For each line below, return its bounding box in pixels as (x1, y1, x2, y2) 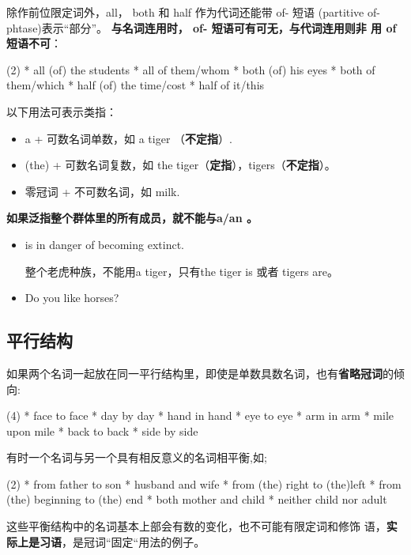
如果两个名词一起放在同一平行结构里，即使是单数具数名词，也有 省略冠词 (6, 364, 383, 381)
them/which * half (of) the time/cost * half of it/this (6, 77, 265, 93)
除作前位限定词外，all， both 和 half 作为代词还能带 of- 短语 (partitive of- (6, 4, 380, 20)
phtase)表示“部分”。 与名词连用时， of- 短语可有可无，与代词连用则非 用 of (6, 19, 397, 36)
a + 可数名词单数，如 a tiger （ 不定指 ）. (25, 130, 232, 146)
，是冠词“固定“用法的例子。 (62, 533, 205, 549)
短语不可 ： (6, 35, 62, 51)
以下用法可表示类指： (6, 103, 117, 119)
